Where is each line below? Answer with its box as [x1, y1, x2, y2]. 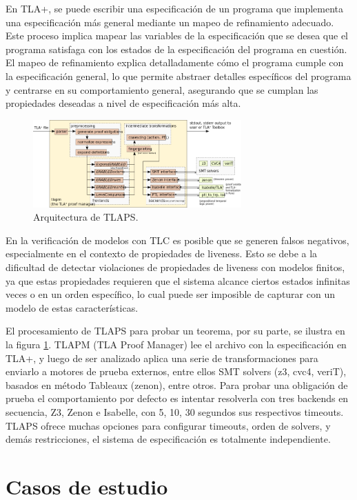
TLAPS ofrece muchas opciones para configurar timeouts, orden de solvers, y [6, 418, 331, 432]
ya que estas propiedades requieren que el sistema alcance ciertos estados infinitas [6, 273, 350, 288]
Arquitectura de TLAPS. [33, 210, 139, 224]
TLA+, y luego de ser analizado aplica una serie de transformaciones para [6, 350, 318, 365]
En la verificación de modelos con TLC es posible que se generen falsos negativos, [6, 232, 349, 247]
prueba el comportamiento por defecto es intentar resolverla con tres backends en [6, 391, 349, 406]
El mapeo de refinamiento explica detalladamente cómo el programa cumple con [6, 55, 344, 70]
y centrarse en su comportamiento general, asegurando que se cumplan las [6, 82, 318, 97]
